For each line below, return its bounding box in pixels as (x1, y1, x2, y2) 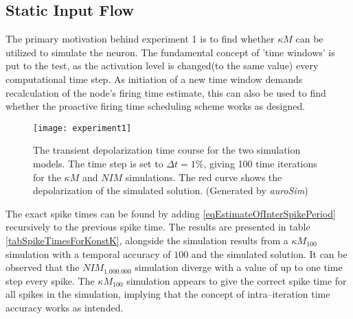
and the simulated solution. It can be (191, 246, 348, 261)
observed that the (5, 260, 80, 274)
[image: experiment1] (33, 123, 132, 133)
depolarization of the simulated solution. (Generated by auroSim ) (33, 183, 308, 198)
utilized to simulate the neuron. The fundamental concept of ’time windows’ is (5, 45, 335, 59)
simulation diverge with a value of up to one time (135, 260, 343, 274)
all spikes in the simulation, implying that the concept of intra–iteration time (5, 287, 330, 301)
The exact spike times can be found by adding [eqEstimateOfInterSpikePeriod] (5, 206, 336, 220)
